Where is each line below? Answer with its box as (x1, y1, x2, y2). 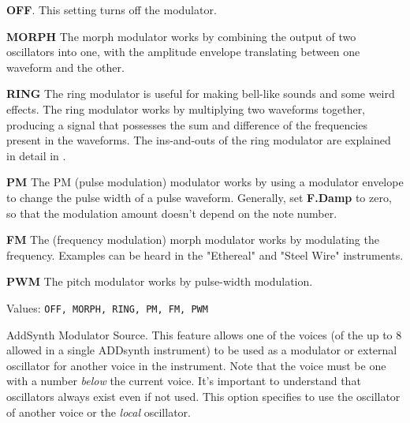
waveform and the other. (6, 58, 125, 75)
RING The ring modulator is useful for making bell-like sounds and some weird (6, 85, 395, 102)
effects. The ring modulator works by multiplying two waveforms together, (6, 100, 366, 117)
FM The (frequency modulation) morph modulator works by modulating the (6, 231, 379, 248)
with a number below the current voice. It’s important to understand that (6, 372, 361, 389)
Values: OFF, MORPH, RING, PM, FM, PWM (6, 299, 208, 316)
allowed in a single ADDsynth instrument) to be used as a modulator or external (6, 342, 397, 358)
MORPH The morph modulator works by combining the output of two (6, 28, 356, 44)
